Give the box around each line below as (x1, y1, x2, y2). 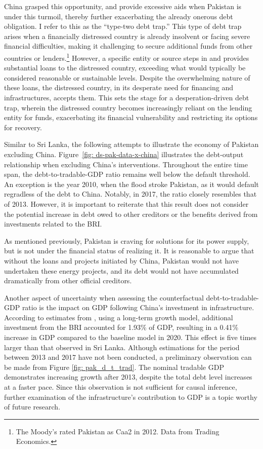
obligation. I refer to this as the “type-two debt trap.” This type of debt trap (4, 21, 242, 31)
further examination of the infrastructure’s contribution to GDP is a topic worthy (4, 391, 257, 402)
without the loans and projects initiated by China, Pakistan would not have (4, 255, 239, 266)
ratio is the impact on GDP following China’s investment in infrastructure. (22, 302, 254, 313)
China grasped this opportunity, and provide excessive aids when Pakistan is (4, 1, 242, 11)
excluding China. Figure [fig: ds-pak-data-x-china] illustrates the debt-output (4, 148, 244, 159)
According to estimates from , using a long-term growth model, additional (4, 312, 233, 322)
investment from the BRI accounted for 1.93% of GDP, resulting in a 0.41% (4, 322, 239, 332)
